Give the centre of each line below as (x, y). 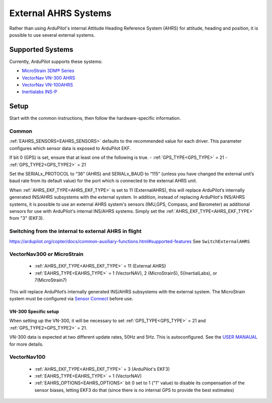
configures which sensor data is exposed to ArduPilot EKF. (70, 148)
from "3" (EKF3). (27, 218)
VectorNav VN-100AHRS (47, 85)
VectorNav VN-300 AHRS (49, 77)
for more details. (26, 344)
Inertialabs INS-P (40, 92)
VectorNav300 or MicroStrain (46, 254)
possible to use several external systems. (52, 35)
